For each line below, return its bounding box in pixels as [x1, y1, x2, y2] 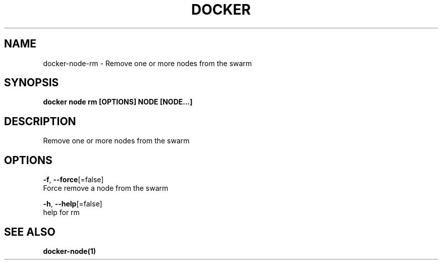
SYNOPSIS [4, 76, 59, 89]
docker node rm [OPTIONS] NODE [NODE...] [43, 97, 193, 107]
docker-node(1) [43, 246, 96, 255]
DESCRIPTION [4, 115, 76, 128]
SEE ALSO [4, 225, 56, 238]
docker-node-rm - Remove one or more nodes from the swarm [43, 59, 252, 68]
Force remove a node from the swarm [43, 184, 169, 193]
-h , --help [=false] [43, 199, 102, 208]
